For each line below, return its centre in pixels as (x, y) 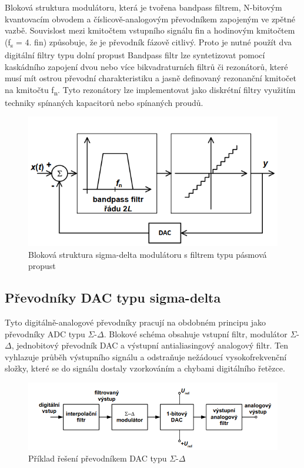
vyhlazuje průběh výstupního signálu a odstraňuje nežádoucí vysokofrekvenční (146, 356)
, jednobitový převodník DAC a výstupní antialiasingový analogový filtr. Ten (150, 345)
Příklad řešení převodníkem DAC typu (98, 458)
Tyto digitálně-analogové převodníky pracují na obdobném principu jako (135, 322)
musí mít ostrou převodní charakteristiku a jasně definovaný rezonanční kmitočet (151, 78)
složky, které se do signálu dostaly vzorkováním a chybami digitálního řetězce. (145, 368)
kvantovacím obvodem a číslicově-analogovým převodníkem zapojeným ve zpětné (150, 19)
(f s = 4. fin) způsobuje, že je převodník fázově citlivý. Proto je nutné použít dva (148, 42)
